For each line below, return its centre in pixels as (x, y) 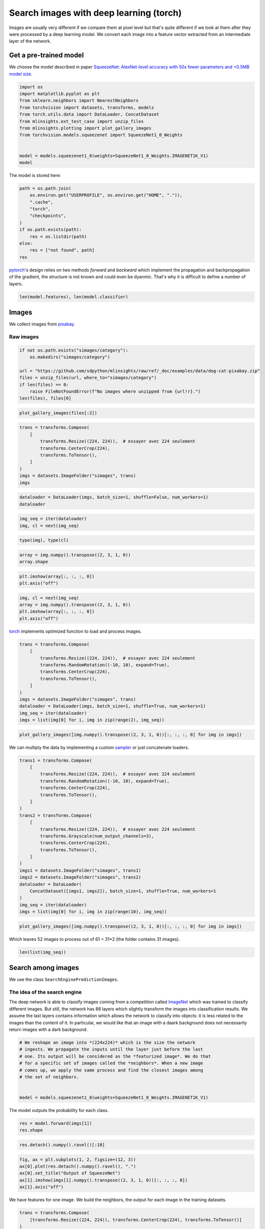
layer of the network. (30, 41)
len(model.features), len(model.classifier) (74, 297)
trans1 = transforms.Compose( (56, 760)
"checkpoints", (48, 216)
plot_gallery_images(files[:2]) (58, 413)
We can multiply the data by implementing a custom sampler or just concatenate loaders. (99, 747)
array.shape (34, 562)
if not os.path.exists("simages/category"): (74, 350)
